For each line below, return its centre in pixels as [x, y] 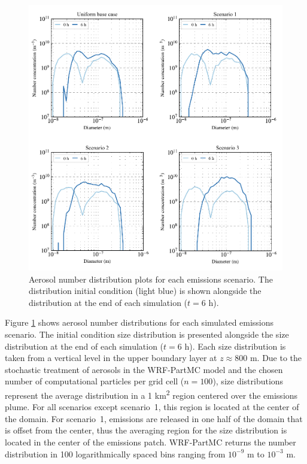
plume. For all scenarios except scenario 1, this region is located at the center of [152, 407]
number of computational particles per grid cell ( [95, 381]
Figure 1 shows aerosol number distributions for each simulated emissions [139, 322]
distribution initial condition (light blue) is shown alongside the [145, 291]
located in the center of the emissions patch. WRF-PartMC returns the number [151, 442]
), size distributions [248, 381]
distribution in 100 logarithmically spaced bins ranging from [115, 454]
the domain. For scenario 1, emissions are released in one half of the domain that [154, 418]
